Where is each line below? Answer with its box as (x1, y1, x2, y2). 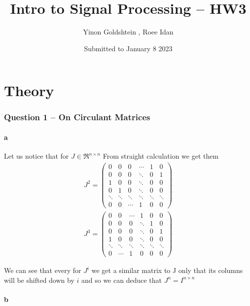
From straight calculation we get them (103, 151, 219, 161)
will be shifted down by (4, 274, 74, 285)
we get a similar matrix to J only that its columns (91, 265, 243, 275)
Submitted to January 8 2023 (84, 43, 173, 53)
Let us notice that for (4, 151, 69, 161)
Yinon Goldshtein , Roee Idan (83, 27, 174, 37)
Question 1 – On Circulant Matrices (4, 111, 150, 123)
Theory (4, 80, 54, 101)
